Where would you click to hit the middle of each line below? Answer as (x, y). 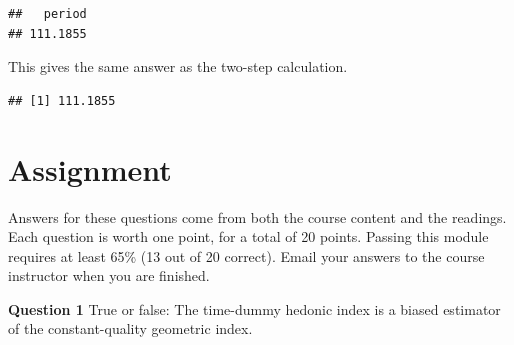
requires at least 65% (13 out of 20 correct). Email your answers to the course (246, 255)
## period (47, 14)
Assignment (90, 168)
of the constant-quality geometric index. (130, 328)
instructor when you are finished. (109, 275)
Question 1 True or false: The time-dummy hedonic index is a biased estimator (254, 308)
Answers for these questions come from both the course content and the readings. (257, 216)
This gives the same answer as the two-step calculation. (178, 66)
